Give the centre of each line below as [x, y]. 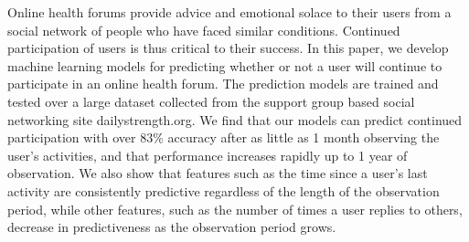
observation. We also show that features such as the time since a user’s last [218, 173]
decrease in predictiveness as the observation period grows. [172, 227]
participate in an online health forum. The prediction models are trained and [223, 84]
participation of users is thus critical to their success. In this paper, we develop [228, 48]
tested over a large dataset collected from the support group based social [211, 101]
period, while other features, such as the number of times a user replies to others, [235, 209]
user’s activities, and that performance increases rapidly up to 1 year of [208, 155]
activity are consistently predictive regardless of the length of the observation [224, 190]
